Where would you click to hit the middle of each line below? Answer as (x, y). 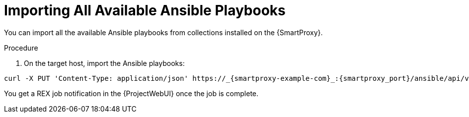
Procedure (21, 48)
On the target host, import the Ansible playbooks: (104, 63)
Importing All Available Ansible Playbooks (145, 10)
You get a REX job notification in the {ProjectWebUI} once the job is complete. (131, 93)
